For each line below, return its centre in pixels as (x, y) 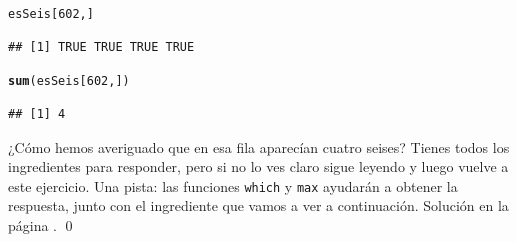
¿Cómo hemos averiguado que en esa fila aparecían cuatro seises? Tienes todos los (259, 146)
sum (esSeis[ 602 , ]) (69, 81)
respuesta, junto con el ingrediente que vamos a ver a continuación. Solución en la (258, 205)
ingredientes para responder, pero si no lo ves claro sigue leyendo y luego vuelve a (258, 166)
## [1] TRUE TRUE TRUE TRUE (101, 46)
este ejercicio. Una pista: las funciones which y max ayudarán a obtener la (233, 185)
